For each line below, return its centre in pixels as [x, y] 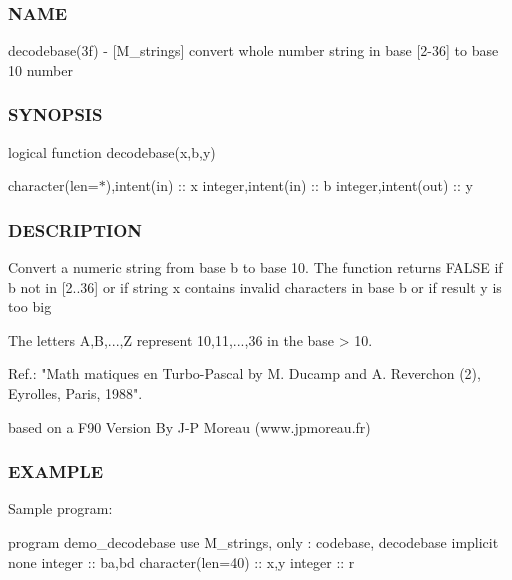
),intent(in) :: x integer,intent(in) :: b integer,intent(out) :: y [289, 185]
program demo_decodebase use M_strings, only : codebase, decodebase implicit [253, 542]
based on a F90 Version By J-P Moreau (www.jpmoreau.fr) [189, 426]
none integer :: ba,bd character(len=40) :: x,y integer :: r [181, 561]
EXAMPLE [56, 471]
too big [30, 306]
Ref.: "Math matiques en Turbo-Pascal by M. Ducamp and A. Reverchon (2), [244, 373]
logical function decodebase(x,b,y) [112, 151]
